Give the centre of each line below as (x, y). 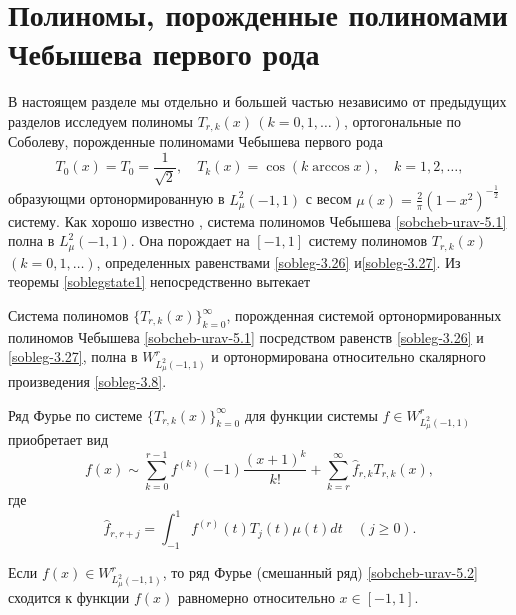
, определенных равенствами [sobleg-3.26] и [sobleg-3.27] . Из (278, 261)
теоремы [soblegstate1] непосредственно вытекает (159, 281)
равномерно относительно (256, 596)
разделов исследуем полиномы (100, 120)
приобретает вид (58, 439)
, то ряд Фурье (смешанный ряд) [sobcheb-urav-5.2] (320, 572)
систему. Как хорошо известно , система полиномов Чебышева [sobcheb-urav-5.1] (257, 220)
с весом (328, 198)
